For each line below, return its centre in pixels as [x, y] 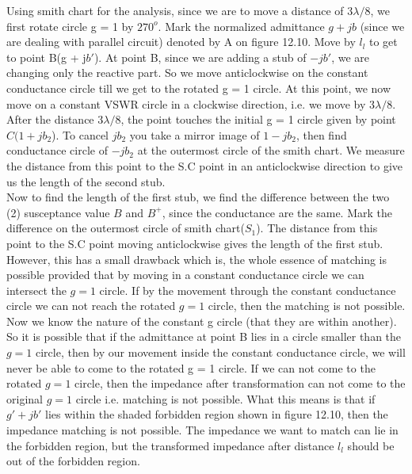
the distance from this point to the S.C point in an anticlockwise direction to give [205, 165]
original [25, 398]
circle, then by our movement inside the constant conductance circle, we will [221, 352]
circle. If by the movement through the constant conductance [248, 290]
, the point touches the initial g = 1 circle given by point [258, 119]
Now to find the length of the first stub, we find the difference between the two [198, 197]
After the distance [50, 119]
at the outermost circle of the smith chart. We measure [271, 150]
